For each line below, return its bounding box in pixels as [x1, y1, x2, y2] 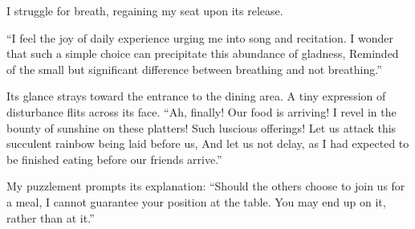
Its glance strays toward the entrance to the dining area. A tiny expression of [6, 88, 386, 104]
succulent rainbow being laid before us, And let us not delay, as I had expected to [6, 135, 409, 152]
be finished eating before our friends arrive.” [6, 150, 222, 167]
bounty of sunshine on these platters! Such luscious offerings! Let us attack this [6, 119, 397, 136]
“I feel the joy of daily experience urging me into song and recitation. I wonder [6, 29, 394, 46]
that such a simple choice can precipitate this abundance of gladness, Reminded [6, 45, 399, 62]
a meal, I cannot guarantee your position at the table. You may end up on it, [6, 193, 386, 210]
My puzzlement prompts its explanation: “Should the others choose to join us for [6, 178, 405, 194]
